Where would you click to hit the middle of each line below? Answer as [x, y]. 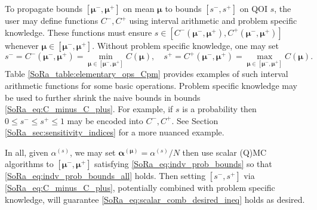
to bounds [183, 8]
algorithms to [29, 164]
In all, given [27, 152]
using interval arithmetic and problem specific [213, 20]
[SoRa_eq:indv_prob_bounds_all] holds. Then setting [105, 176]
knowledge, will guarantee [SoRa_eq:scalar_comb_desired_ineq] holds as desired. [155, 200]
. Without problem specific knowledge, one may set [185, 45]
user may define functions [52, 20]
